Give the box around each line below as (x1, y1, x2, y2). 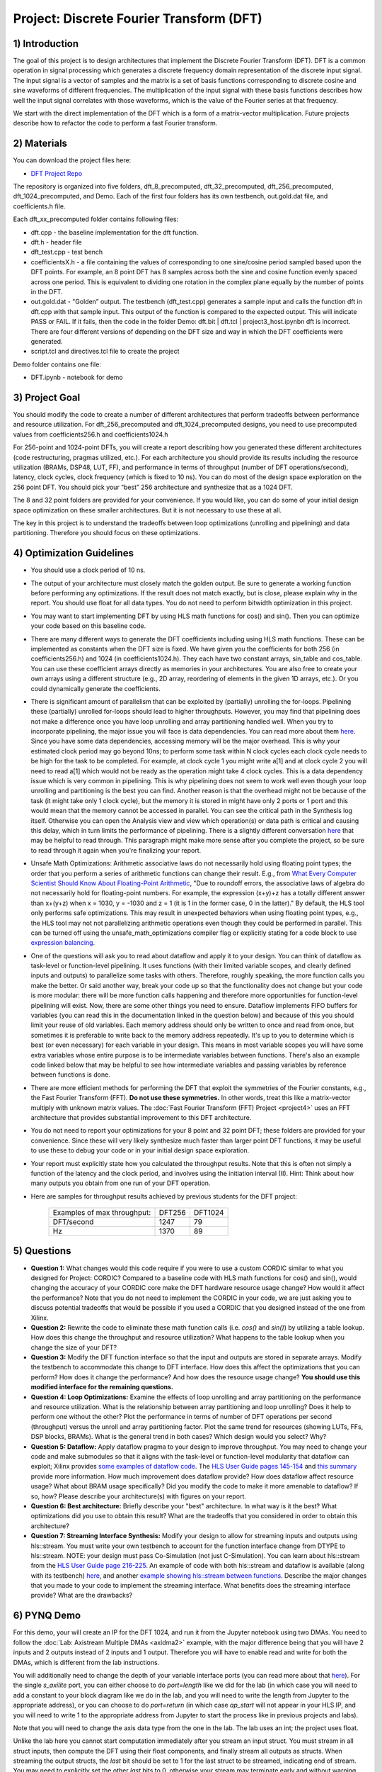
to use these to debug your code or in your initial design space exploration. (30, 1146, 250, 1155)
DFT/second (52, 1217, 94, 1227)
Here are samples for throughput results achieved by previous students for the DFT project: (30, 1191, 297, 1201)
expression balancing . (30, 938, 95, 947)
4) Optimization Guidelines (13, 547, 134, 559)
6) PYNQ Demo (13, 1610, 81, 1622)
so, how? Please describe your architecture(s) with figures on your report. (30, 1492, 247, 1501)
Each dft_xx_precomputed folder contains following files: (13, 215, 179, 223)
